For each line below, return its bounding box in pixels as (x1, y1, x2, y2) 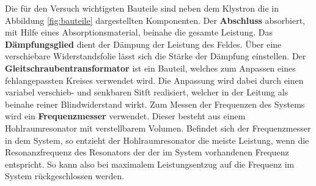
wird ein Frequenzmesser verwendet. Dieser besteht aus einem (5, 110, 246, 122)
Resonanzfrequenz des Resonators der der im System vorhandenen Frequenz (5, 146, 289, 158)
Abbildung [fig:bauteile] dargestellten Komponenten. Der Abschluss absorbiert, (5, 13, 306, 26)
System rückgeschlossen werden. (5, 169, 125, 182)
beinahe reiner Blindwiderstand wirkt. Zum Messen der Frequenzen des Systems (5, 97, 305, 110)
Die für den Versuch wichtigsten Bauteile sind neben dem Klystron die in (5, 2, 279, 14)
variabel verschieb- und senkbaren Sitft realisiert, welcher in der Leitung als (5, 86, 288, 99)
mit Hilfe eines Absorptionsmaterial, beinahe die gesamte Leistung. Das (5, 26, 273, 39)
